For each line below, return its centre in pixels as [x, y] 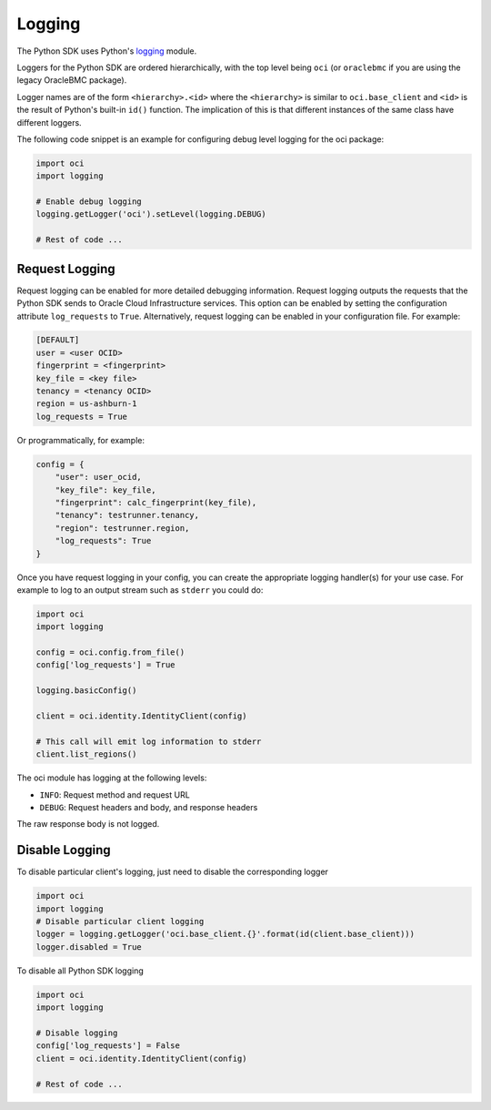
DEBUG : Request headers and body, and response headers [149, 807]
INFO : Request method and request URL [115, 794]
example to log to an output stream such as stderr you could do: [140, 590]
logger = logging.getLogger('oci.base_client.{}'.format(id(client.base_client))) [225, 934]
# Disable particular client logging [120, 922]
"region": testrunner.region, [122, 528]
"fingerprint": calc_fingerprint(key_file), [156, 502]
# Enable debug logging [89, 202]
